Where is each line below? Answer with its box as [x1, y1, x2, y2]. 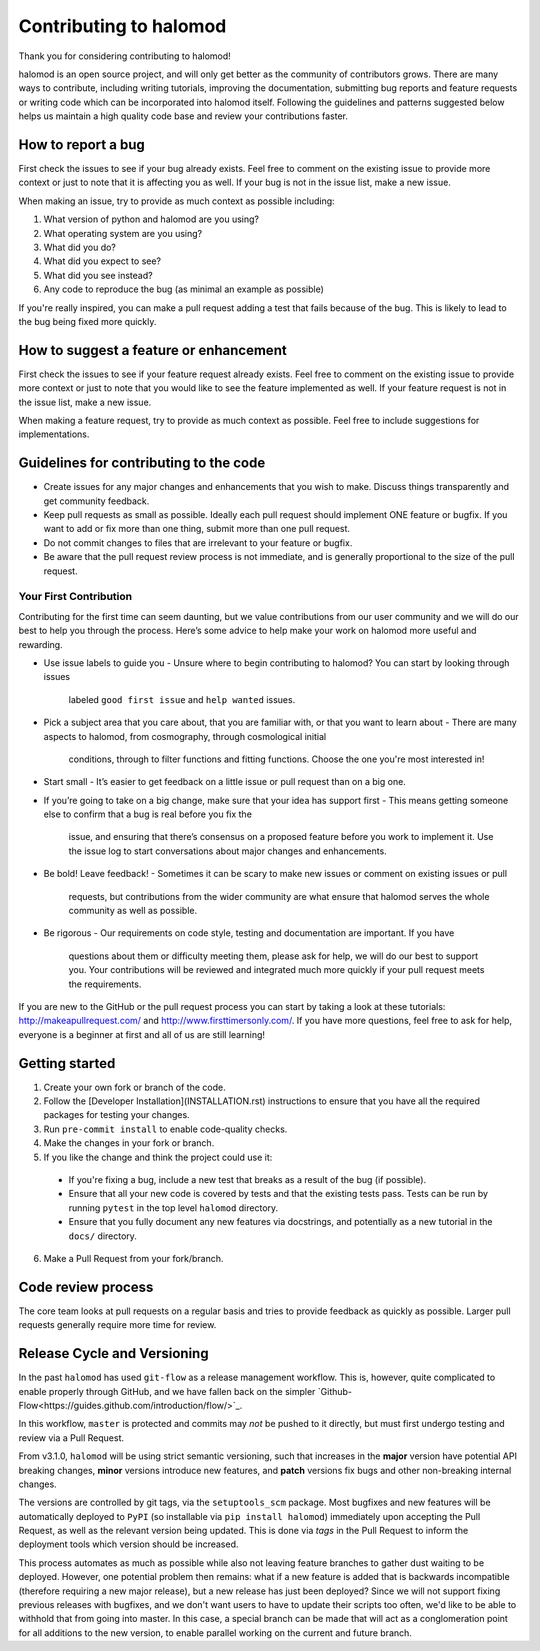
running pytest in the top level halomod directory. [68, 1201, 279, 1214]
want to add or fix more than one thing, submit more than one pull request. [43, 523, 350, 535]
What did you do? [43, 241, 117, 253]
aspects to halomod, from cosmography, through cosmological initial [43, 730, 327, 742]
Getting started [18, 1055, 116, 1072]
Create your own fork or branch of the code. [43, 1081, 226, 1093]
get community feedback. [43, 495, 150, 507]
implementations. [18, 428, 90, 440]
